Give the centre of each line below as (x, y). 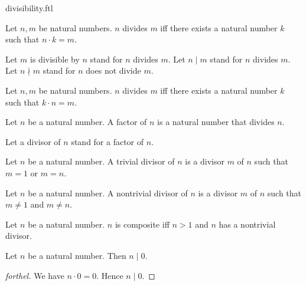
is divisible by (55, 59)
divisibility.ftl (29, 8)
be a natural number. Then (77, 255)
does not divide (113, 70)
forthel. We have (35, 275)
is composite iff (142, 224)
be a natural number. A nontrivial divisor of (108, 193)
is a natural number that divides (216, 122)
